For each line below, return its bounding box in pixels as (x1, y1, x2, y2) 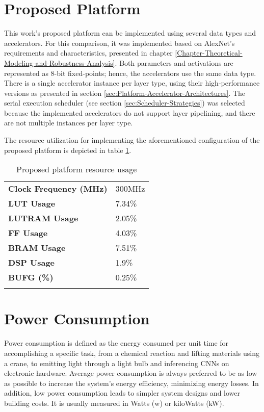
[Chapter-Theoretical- (175, 47, 243, 58)
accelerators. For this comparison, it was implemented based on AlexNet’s (4, 37, 235, 48)
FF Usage (8, 227, 48, 239)
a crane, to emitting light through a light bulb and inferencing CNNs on (4, 357, 229, 368)
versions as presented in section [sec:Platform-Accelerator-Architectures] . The (4, 87, 246, 98)
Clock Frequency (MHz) (8, 183, 108, 195)
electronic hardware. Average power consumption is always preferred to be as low (4, 368, 257, 378)
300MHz (115, 183, 145, 195)
